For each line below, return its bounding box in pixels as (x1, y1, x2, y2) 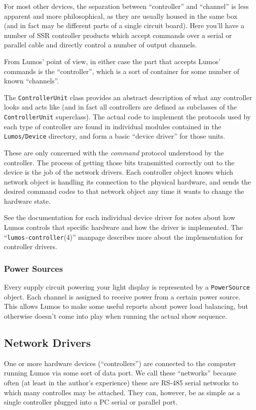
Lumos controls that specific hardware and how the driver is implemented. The (4, 222, 243, 232)
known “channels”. (4, 75, 59, 86)
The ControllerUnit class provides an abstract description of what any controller (4, 92, 252, 102)
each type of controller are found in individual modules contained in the (4, 121, 221, 131)
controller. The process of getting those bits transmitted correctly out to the (4, 157, 235, 167)
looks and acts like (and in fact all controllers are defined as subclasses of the (4, 102, 237, 112)
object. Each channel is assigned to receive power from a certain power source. (4, 291, 241, 301)
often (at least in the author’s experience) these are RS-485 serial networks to (4, 377, 239, 387)
